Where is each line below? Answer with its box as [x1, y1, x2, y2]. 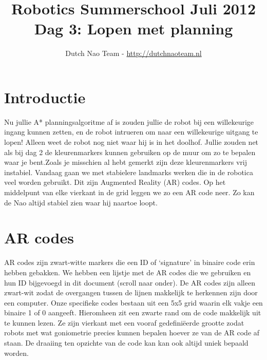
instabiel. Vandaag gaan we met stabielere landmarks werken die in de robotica [4, 166, 253, 177]
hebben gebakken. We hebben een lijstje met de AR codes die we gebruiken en [4, 267, 251, 277]
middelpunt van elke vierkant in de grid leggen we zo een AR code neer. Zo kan [4, 187, 255, 197]
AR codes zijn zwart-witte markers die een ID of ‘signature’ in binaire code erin [4, 257, 255, 268]
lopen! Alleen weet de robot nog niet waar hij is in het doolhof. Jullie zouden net [4, 137, 259, 147]
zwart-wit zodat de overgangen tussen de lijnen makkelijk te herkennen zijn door [4, 287, 258, 298]
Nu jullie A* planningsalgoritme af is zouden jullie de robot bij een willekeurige [4, 116, 254, 127]
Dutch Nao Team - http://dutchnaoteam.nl [65, 48, 202, 59]
